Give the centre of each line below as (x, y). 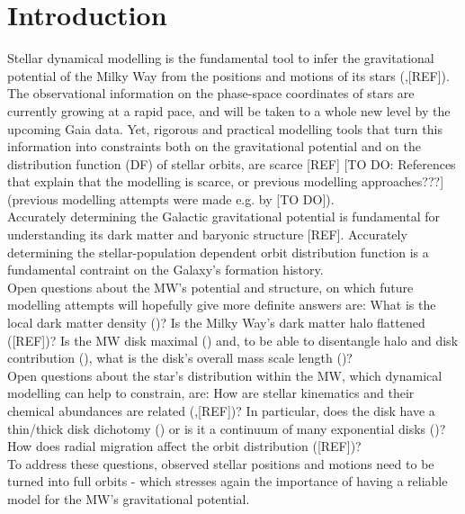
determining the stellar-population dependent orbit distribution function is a (218, 252)
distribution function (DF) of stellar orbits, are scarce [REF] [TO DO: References (232, 163)
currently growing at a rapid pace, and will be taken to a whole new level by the (229, 110)
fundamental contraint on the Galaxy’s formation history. (165, 270)
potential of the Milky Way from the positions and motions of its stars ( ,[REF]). (228, 75)
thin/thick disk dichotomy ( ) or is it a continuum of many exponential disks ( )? (227, 428)
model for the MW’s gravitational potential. (129, 498)
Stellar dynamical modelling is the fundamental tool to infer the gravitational (221, 58)
